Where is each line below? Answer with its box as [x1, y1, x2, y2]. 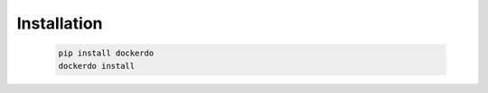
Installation [16, 13, 103, 33]
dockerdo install [58, 61, 136, 71]
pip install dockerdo [58, 48, 155, 58]
